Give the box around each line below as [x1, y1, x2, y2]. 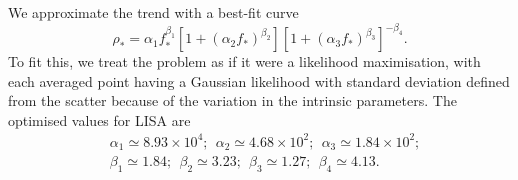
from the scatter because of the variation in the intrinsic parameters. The [8, 90, 457, 111]
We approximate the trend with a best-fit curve [8, 2, 299, 22]
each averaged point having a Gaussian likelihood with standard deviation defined [8, 70, 510, 91]
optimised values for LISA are [8, 109, 191, 130]
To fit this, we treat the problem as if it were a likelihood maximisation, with [8, 51, 481, 72]
